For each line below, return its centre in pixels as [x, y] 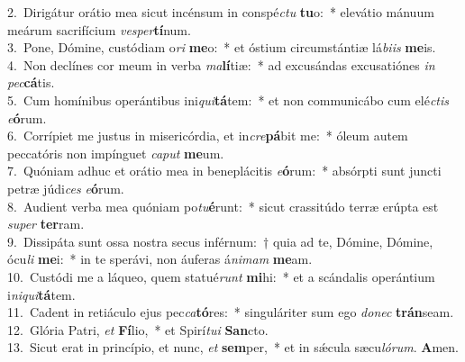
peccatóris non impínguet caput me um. [116, 153]
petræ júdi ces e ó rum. [66, 188]
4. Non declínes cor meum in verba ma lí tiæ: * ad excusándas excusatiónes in [221, 64]
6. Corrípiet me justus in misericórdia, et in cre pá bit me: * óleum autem [208, 136]
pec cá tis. [31, 82]
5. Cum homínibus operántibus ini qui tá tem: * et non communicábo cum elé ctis [228, 100]
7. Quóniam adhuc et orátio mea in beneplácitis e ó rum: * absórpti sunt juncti [224, 171]
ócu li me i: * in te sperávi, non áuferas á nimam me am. [160, 259]
